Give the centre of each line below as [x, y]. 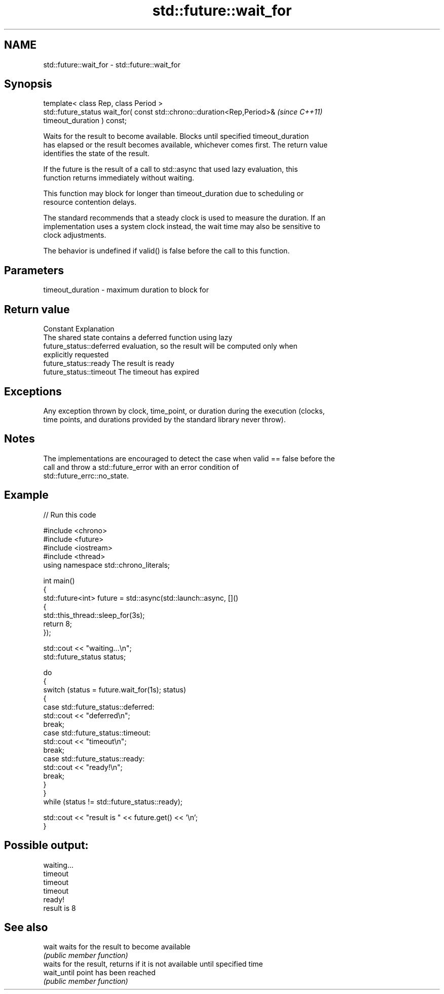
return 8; [58, 623]
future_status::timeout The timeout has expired [121, 372]
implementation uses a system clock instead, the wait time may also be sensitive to [182, 227]
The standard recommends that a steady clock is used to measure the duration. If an [184, 218]
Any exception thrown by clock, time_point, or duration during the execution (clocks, [184, 411]
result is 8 [60, 908]
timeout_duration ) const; [85, 121]
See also [26, 927]
